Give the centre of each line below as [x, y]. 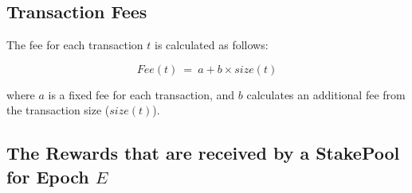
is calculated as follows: [212, 45]
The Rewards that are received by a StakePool [203, 153]
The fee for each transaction [75, 45]
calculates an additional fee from [326, 94]
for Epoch [48, 176]
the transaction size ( [58, 110]
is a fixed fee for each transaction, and [141, 94]
